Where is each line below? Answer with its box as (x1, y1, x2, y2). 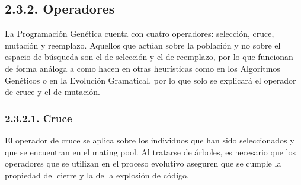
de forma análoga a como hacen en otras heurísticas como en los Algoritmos (5, 62, 280, 74)
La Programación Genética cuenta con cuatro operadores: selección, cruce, (5, 27, 274, 40)
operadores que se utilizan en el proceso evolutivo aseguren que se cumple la (5, 157, 281, 170)
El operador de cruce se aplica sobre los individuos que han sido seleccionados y (5, 133, 294, 146)
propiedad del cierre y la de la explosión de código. (5, 168, 189, 181)
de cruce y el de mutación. (5, 85, 101, 98)
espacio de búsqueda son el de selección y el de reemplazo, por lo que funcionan (5, 50, 293, 63)
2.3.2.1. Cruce (5, 110, 72, 125)
